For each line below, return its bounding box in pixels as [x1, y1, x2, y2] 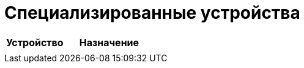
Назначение [79, 36, 139, 49]
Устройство [6, 36, 64, 49]
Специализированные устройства [4, 2, 300, 23]
